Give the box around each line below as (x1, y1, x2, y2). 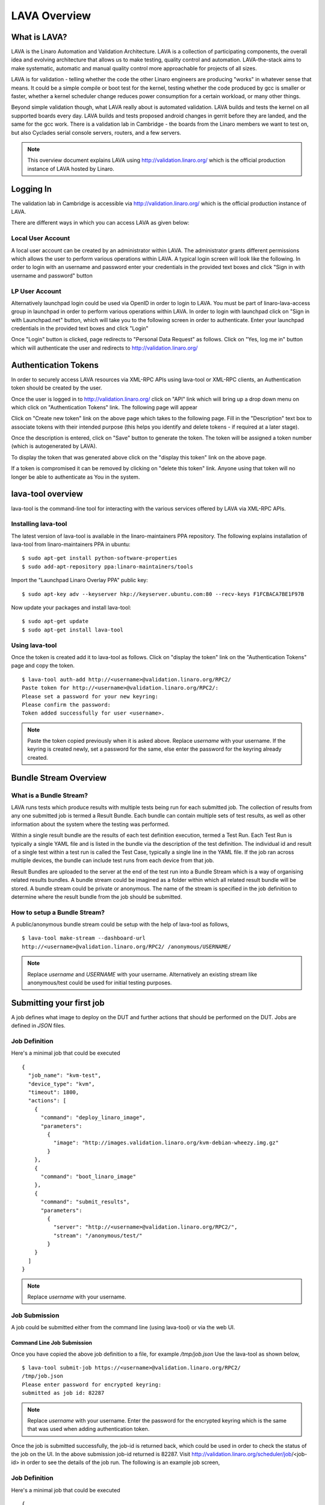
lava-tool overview (11, 489, 84, 499)
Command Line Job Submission (11, 1339, 93, 1347)
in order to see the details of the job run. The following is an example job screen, (20, 1459, 220, 1466)
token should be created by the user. (11, 384, 102, 391)
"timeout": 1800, (28, 1089, 79, 1096)
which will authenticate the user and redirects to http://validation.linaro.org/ (11, 344, 198, 352)
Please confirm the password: (22, 701, 111, 708)
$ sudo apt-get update (22, 618, 89, 625)
